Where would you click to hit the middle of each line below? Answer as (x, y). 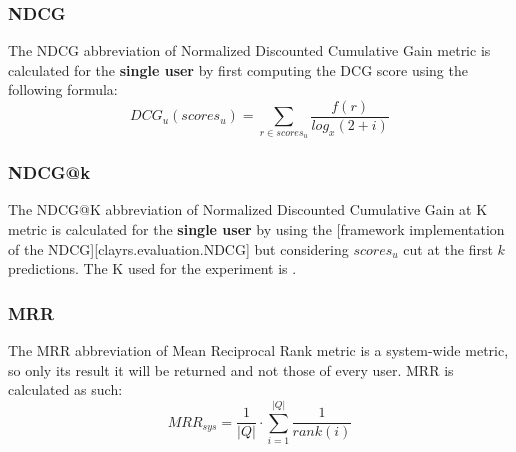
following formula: (63, 89)
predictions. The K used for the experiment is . (152, 268)
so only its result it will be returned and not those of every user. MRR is (231, 369)
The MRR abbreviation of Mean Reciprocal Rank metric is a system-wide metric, (258, 350)
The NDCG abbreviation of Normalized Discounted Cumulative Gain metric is (249, 50)
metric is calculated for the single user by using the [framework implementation (256, 229)
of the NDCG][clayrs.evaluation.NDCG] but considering (178, 248)
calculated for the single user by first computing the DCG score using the (238, 69)
